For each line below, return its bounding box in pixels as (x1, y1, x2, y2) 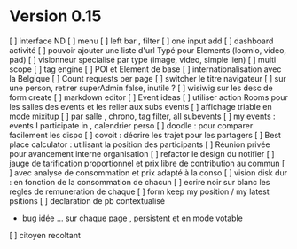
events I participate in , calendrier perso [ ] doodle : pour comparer (9, 120, 254, 130)
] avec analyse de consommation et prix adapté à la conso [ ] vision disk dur (9, 167, 288, 178)
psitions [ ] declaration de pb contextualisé (9, 195, 166, 206)
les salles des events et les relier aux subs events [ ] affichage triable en (9, 101, 272, 112)
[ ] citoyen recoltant (9, 230, 82, 240)
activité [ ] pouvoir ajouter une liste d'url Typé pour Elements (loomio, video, (9, 44, 286, 55)
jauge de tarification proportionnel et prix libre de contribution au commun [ (9, 158, 285, 168)
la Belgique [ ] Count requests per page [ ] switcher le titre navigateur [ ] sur (9, 73, 286, 83)
